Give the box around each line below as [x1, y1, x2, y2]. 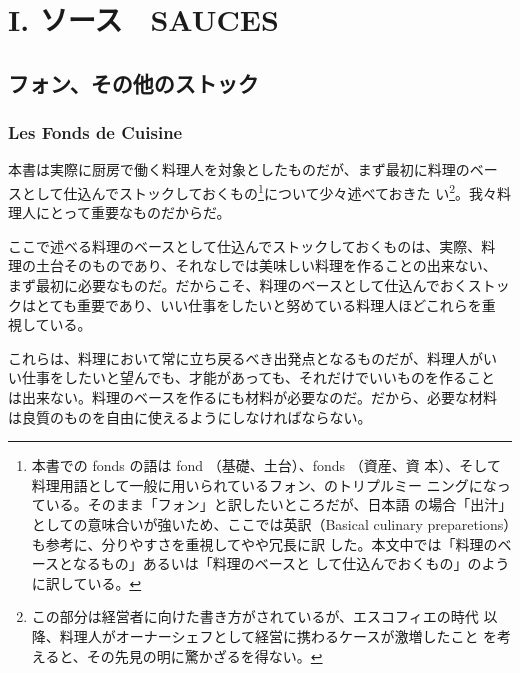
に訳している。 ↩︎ [31, 572, 142, 593]
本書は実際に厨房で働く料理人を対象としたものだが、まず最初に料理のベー [8, 159, 498, 180]
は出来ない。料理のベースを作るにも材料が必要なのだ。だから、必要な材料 [8, 386, 497, 407]
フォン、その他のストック [8, 67, 259, 98]
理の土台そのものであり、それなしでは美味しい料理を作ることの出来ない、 [8, 255, 497, 276]
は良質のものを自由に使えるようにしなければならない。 [8, 406, 372, 427]
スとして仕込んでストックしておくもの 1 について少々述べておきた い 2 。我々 [8, 179, 497, 203]
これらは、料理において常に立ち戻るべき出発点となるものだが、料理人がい [8, 347, 497, 368]
